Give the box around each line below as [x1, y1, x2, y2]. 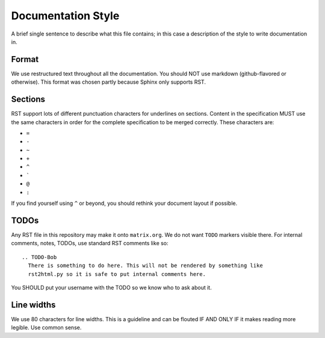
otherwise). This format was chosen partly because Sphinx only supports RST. [11, 78, 206, 86]
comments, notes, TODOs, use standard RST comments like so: [11, 240, 169, 247]
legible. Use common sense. [11, 324, 82, 331]
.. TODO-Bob [22, 254, 57, 260]
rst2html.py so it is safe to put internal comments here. [28, 271, 206, 277]
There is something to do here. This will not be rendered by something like [28, 262, 263, 269]
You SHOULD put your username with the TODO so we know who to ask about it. [11, 284, 212, 291]
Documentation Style [11, 9, 120, 22]
